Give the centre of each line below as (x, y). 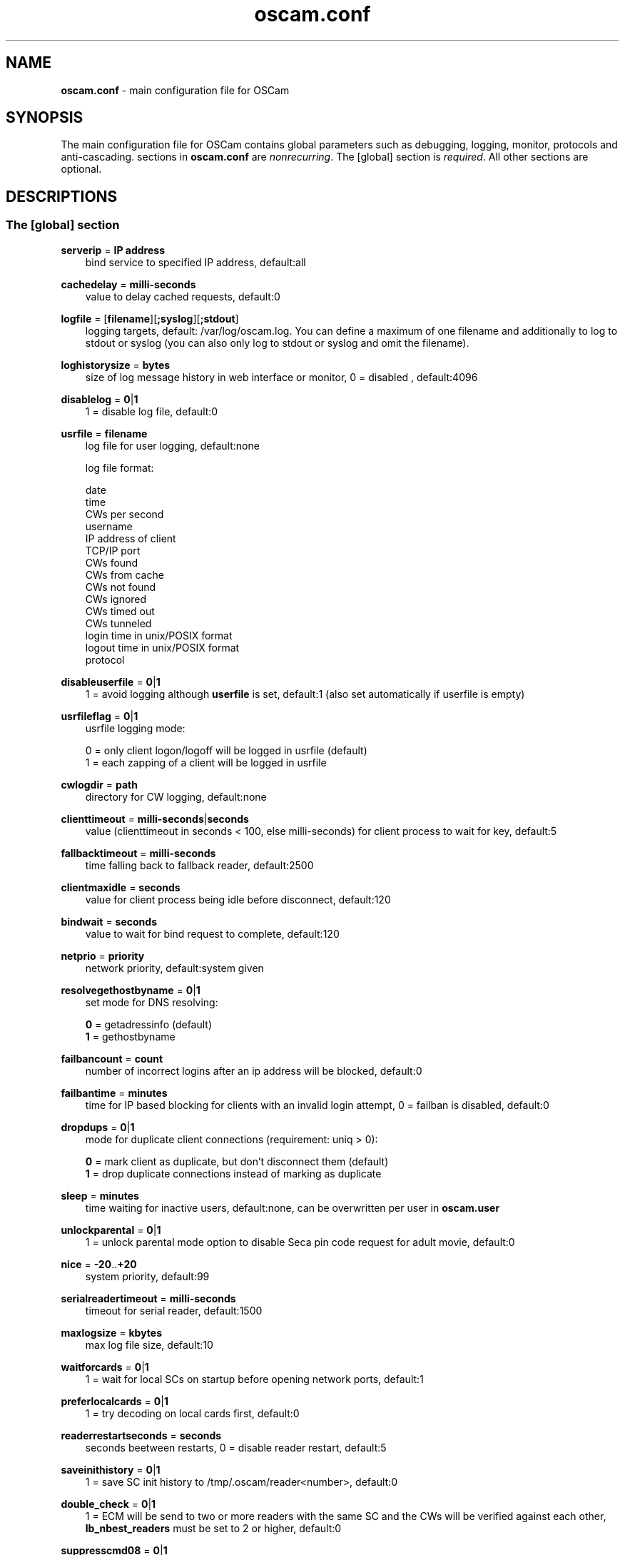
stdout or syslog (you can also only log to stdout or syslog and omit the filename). (277, 343)
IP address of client (131, 538)
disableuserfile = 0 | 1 (111, 682)
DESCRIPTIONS (62, 196)
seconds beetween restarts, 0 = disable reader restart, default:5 (236, 1447)
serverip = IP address (113, 250)
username (109, 526)
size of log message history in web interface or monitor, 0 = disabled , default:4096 (281, 377)
